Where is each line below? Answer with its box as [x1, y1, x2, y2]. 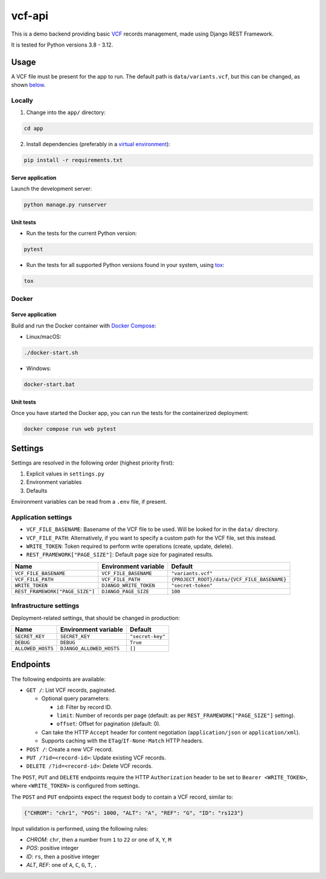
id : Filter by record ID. [56, 703, 112, 710]
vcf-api [11, 9, 48, 22]
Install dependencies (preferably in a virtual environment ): [26, 141, 170, 148]
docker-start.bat [24, 381, 75, 388]
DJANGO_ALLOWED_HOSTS [60, 645, 120, 652]
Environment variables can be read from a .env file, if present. [11, 498, 167, 506]
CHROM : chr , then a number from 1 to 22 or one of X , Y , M [26, 836, 171, 843]
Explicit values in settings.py [26, 470, 105, 477]
